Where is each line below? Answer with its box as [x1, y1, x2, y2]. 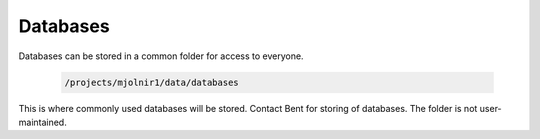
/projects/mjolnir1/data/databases [64, 76, 239, 88]
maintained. [18, 116, 67, 128]
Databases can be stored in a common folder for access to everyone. [18, 50, 304, 62]
